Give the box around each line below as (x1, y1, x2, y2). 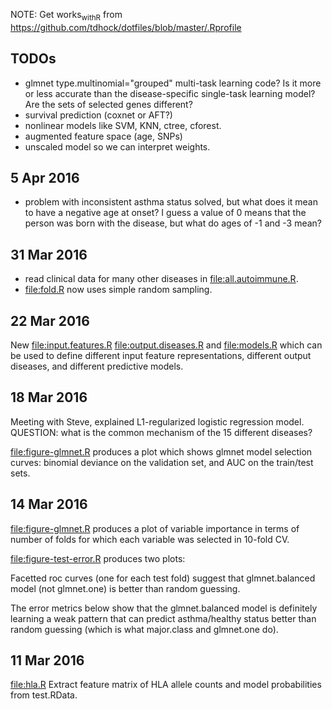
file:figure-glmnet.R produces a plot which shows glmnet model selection (10, 445, 313, 458)
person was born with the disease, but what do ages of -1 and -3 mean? (24, 217, 323, 229)
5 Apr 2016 (10, 170, 80, 186)
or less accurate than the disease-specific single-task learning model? (24, 87, 316, 99)
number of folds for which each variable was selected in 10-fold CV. (10, 533, 290, 545)
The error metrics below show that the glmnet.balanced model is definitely (10, 602, 318, 614)
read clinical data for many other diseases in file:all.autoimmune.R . (24, 273, 299, 285)
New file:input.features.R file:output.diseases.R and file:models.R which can (10, 339, 323, 351)
